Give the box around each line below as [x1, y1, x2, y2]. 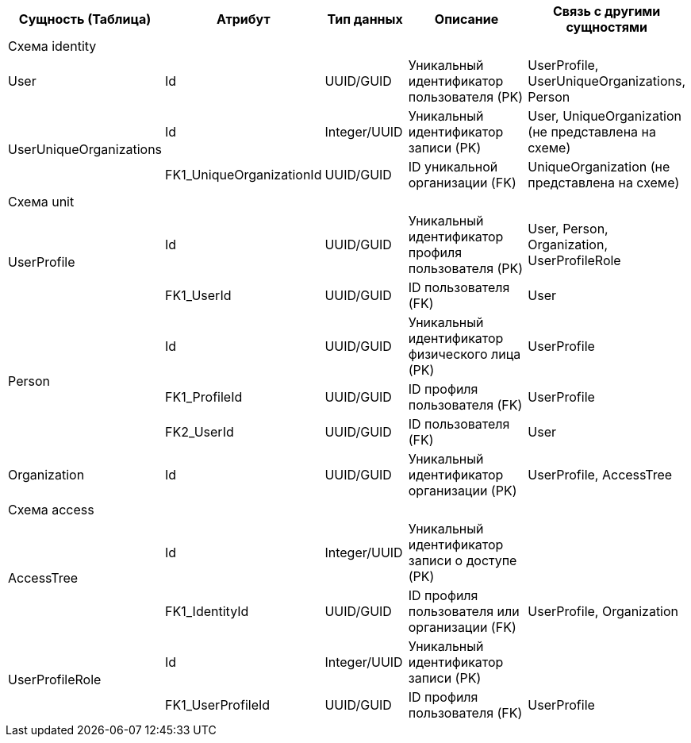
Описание [434, 11, 499, 27]
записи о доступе [408, 552, 517, 568]
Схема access [8, 502, 94, 518]
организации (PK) [408, 483, 517, 499]
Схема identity [8, 38, 97, 54]
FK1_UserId [165, 287, 232, 303]
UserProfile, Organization [528, 603, 679, 619]
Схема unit [8, 194, 75, 210]
